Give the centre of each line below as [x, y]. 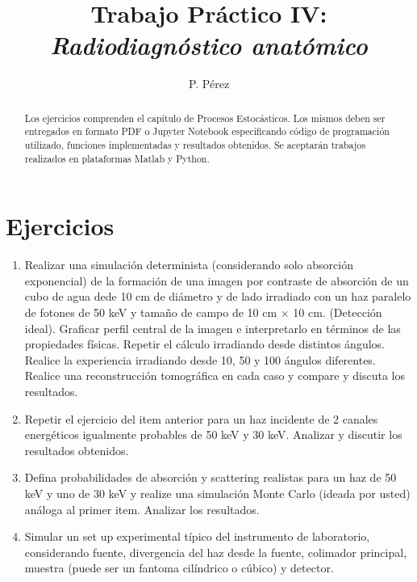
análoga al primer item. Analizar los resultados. [142, 509]
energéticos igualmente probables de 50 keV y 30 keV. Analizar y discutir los [213, 434]
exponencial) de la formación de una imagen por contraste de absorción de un [217, 280]
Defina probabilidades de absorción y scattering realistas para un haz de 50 [211, 477]
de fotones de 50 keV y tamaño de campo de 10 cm [151, 312]
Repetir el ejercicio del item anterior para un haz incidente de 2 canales [201, 418]
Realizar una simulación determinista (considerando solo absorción [189, 265]
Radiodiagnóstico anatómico [209, 45]
